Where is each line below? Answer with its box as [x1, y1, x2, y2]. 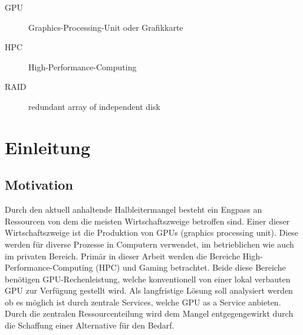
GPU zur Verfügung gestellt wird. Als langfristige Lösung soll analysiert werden [5, 284, 293, 297]
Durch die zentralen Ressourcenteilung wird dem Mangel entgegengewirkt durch [5, 307, 294, 320]
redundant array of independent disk [28, 100, 160, 112]
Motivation [5, 175, 73, 194]
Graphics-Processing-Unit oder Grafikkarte [28, 21, 183, 33]
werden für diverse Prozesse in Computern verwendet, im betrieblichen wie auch [5, 238, 294, 250]
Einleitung [5, 135, 91, 159]
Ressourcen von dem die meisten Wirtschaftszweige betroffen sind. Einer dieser [5, 214, 290, 227]
